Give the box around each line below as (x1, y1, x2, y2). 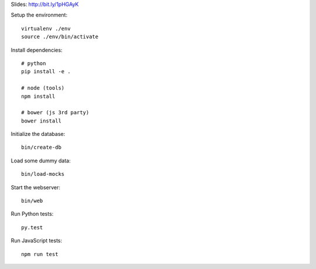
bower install (21, 117, 61, 124)
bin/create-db (21, 144, 61, 151)
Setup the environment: (11, 12, 67, 19)
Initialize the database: (11, 131, 66, 138)
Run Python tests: (11, 210, 54, 217)
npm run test (21, 251, 59, 257)
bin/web (21, 198, 43, 205)
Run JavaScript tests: (11, 237, 63, 244)
